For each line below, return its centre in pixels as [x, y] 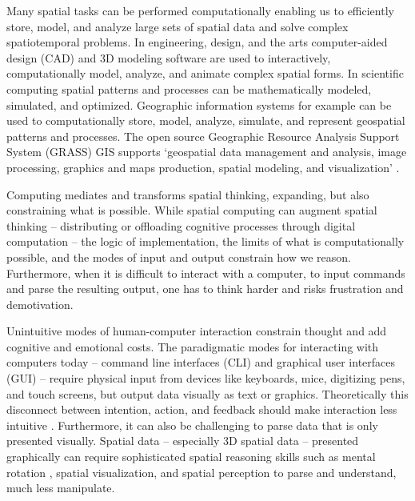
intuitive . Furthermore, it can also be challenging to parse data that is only [192, 425]
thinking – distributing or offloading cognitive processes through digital [181, 225]
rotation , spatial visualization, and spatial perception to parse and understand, [202, 472]
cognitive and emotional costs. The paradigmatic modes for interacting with [193, 346]
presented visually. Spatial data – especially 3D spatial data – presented [183, 441]
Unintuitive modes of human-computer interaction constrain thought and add [197, 331]
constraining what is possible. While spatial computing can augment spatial [192, 210]
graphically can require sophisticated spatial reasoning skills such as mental [191, 457]
